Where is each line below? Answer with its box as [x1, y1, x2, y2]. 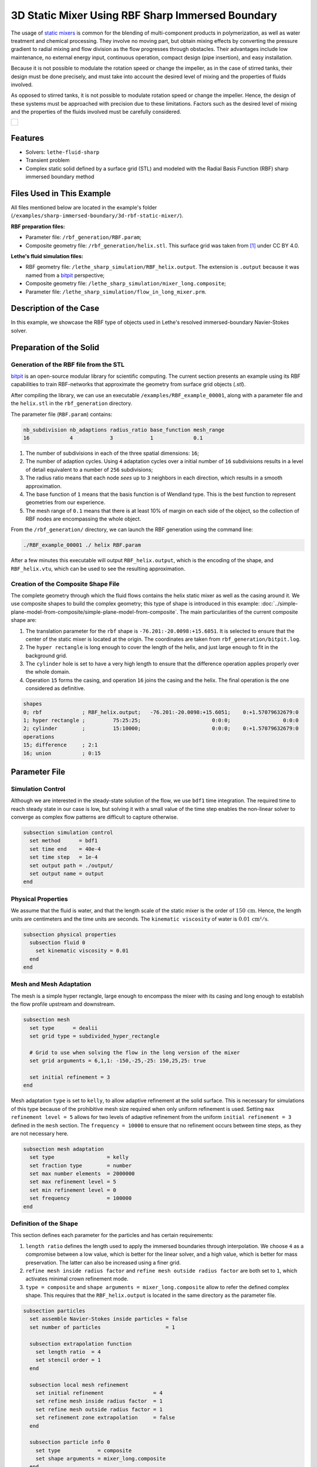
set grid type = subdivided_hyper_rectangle [29, 1033, 160, 1039]
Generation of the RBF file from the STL [11, 360, 125, 369]
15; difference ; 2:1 [23, 742, 98, 748]
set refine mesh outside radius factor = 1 [35, 1406, 163, 1412]
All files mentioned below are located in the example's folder [11, 204, 157, 211]
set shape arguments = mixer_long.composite [35, 1455, 166, 1462]
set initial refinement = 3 [29, 1074, 110, 1080]
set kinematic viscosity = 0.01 [35, 948, 129, 954]
